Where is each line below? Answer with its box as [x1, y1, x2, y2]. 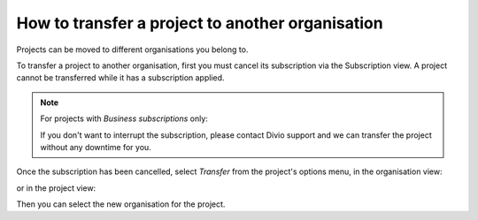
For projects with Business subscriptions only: [40, 113, 208, 124]
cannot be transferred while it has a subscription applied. [16, 72, 225, 83]
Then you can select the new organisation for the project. [16, 199, 226, 209]
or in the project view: [16, 182, 96, 193]
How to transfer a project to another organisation [16, 13, 384, 33]
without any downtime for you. [40, 141, 152, 152]
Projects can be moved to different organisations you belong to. [16, 44, 249, 55]
